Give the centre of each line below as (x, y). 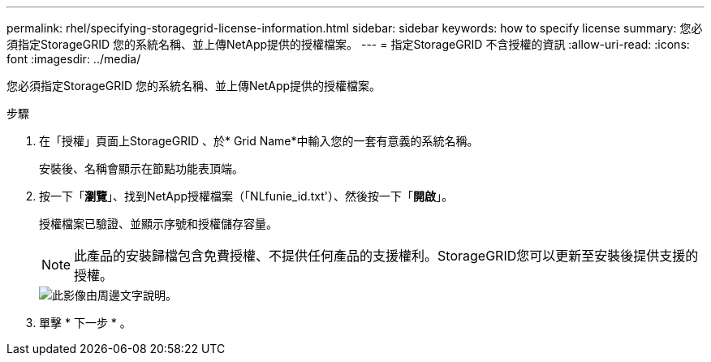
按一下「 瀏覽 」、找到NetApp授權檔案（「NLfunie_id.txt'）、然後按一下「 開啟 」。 (246, 196)
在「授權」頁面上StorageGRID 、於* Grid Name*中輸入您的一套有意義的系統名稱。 (259, 141)
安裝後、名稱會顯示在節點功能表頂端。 (141, 168)
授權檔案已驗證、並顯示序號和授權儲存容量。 (158, 224)
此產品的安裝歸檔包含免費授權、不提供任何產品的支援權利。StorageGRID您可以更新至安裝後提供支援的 (386, 256)
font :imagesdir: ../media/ (74, 59)
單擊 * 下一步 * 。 (85, 323)
